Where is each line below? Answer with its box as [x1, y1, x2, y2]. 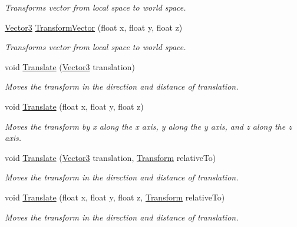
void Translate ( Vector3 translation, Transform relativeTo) [5, 151, 216, 163]
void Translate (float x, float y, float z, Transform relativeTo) [5, 190, 225, 203]
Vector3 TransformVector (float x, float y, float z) [5, 21, 183, 33]
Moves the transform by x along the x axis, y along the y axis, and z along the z [5, 120, 292, 132]
